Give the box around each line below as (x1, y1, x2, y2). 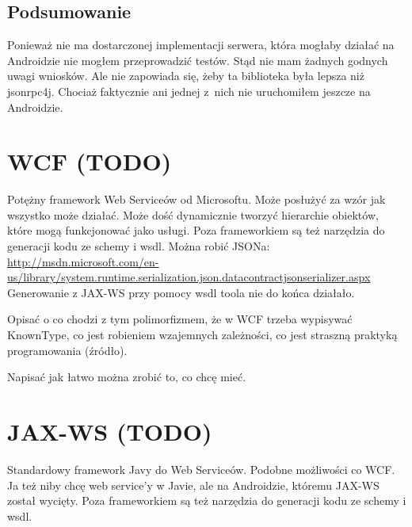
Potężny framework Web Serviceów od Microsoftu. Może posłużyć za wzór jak (7, 191, 386, 208)
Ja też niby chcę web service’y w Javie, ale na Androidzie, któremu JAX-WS (7, 476, 380, 493)
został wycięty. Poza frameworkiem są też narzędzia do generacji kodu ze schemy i (7, 492, 406, 509)
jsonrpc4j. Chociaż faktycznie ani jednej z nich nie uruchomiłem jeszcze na (7, 82, 371, 99)
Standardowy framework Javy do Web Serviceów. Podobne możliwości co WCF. (7, 460, 395, 477)
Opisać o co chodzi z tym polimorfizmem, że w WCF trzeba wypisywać (7, 311, 353, 327)
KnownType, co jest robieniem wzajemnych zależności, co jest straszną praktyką (7, 327, 398, 343)
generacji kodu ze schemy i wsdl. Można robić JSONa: (7, 238, 270, 254)
